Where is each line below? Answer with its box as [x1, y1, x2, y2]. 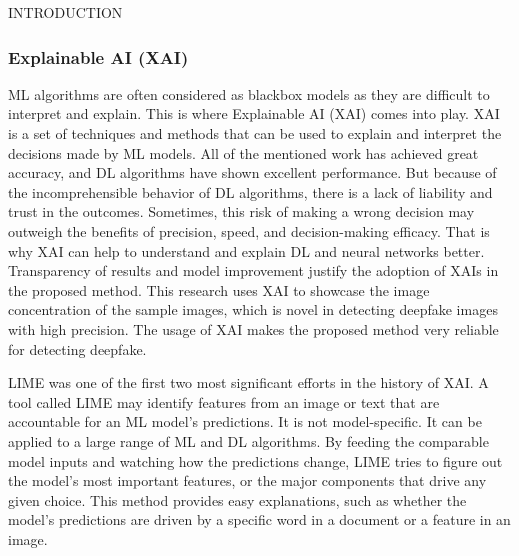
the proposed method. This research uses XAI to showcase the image [8, 279, 430, 300]
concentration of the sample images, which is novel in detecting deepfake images [8, 299, 498, 320]
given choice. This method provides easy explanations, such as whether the [8, 489, 467, 510]
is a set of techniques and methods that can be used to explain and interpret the [8, 123, 502, 143]
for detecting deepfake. [8, 338, 147, 359]
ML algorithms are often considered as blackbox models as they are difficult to [8, 83, 490, 104]
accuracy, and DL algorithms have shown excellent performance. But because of [8, 162, 497, 183]
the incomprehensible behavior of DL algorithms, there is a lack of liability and [8, 181, 493, 202]
